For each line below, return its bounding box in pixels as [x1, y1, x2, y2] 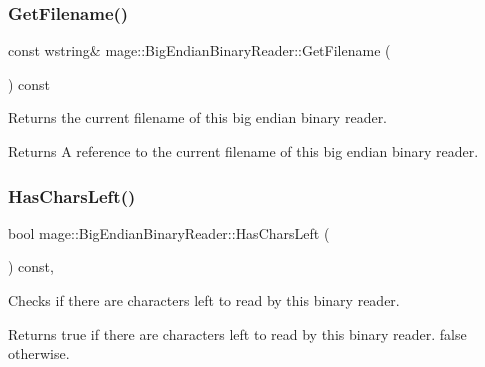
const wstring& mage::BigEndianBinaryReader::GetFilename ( [8, 40, 391, 61]
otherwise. [8, 343, 70, 364]
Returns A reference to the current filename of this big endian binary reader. [8, 141, 479, 161]
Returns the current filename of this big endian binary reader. [8, 107, 388, 128]
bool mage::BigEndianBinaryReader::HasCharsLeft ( [8, 222, 330, 243]
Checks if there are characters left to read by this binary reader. [8, 290, 400, 310]
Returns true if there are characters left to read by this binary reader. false [8, 323, 467, 344]
